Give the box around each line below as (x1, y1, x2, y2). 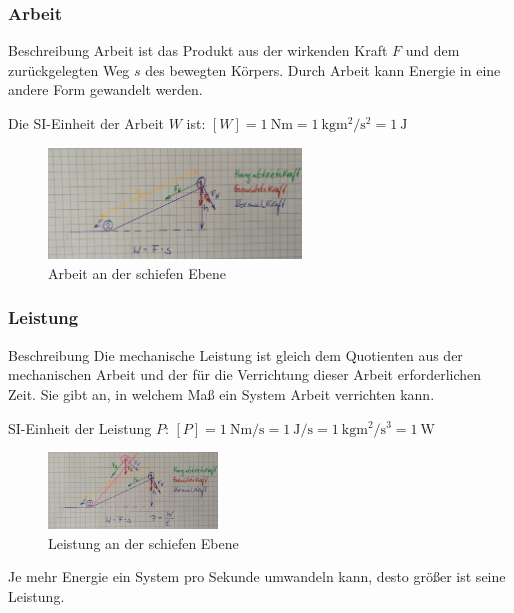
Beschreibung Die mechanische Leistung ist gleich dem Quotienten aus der (8, 344, 463, 365)
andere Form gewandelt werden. (8, 79, 203, 100)
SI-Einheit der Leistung (8, 417, 152, 438)
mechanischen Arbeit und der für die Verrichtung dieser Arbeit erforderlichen (8, 364, 482, 385)
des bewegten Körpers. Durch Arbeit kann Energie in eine (145, 59, 501, 80)
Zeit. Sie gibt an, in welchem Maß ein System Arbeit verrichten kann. (8, 383, 435, 404)
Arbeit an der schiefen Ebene (48, 262, 227, 283)
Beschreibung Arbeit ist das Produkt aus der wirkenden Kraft (8, 40, 388, 61)
